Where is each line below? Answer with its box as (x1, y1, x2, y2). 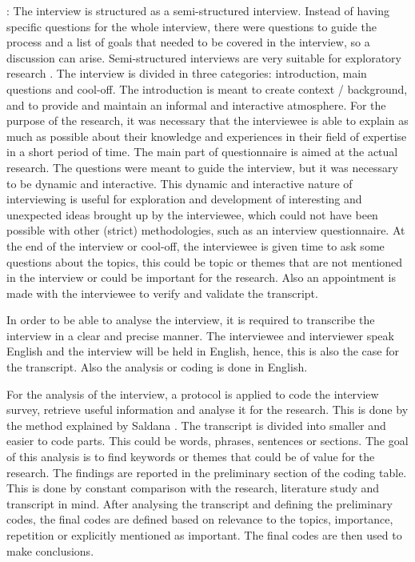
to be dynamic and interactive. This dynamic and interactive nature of (6, 175, 353, 191)
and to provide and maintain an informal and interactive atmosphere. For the (6, 96, 386, 113)
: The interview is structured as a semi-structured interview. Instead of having (6, 2, 390, 18)
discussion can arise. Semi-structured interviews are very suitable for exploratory (6, 49, 402, 66)
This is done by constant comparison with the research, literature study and (6, 480, 380, 496)
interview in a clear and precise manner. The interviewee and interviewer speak (6, 327, 394, 343)
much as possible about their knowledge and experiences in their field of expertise (6, 127, 407, 144)
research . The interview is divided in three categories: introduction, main (6, 65, 367, 82)
